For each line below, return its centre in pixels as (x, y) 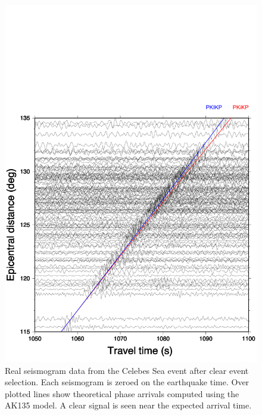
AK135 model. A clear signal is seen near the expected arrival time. (128, 405)
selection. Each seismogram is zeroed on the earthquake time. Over (127, 382)
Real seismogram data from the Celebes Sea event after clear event (127, 370)
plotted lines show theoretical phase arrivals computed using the (122, 393)
